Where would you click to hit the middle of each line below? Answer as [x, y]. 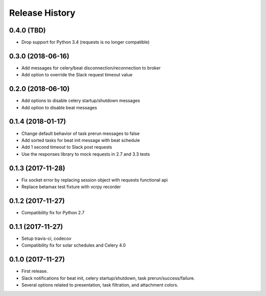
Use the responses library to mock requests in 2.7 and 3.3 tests [86, 154]
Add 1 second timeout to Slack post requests [67, 147]
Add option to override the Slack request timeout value [77, 75]
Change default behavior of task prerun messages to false [81, 133]
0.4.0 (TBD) [28, 30]
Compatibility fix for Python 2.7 [53, 212]
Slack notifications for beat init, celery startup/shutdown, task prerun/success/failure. [108, 278]
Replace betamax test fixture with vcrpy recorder [71, 187]
